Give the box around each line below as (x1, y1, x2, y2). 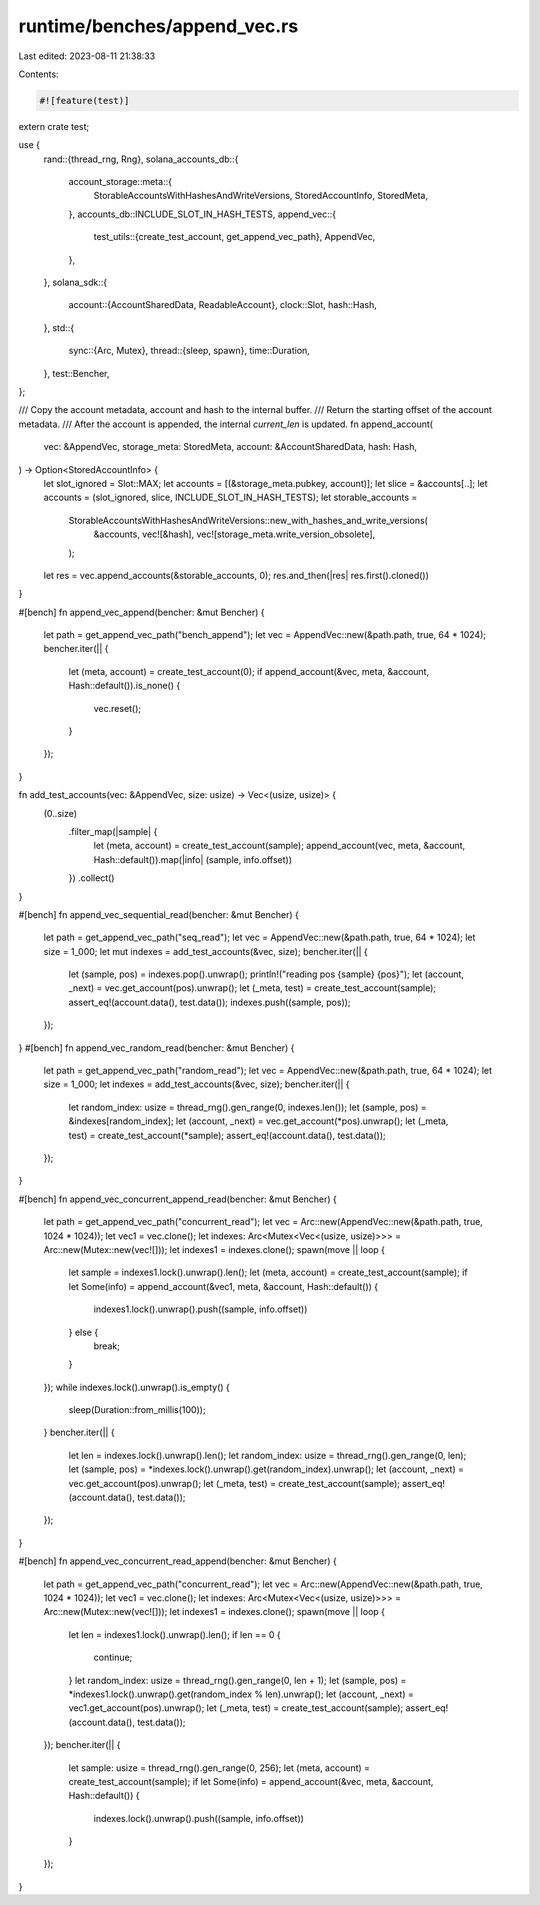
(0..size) (43, 807, 78, 819)
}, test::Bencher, (43, 367, 110, 379)
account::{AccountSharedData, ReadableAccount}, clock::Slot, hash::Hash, (68, 299, 377, 311)
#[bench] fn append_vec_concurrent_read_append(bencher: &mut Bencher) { (18, 1555, 337, 1567)
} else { (68, 1326, 99, 1338)
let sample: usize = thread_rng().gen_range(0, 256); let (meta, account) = (68, 1761, 370, 1774)
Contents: (18, 68, 59, 80)
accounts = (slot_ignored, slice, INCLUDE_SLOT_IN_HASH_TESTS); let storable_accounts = (43, 491, 418, 504)
